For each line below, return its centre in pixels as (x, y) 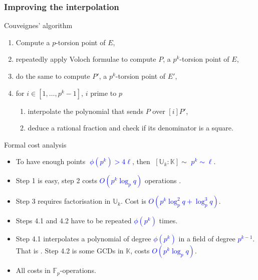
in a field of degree (207, 239)
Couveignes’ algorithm (38, 25)
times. (168, 221)
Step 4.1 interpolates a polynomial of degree (83, 239)
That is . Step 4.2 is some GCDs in (70, 251)
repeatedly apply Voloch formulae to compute (86, 59)
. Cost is (133, 201)
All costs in (33, 270)
